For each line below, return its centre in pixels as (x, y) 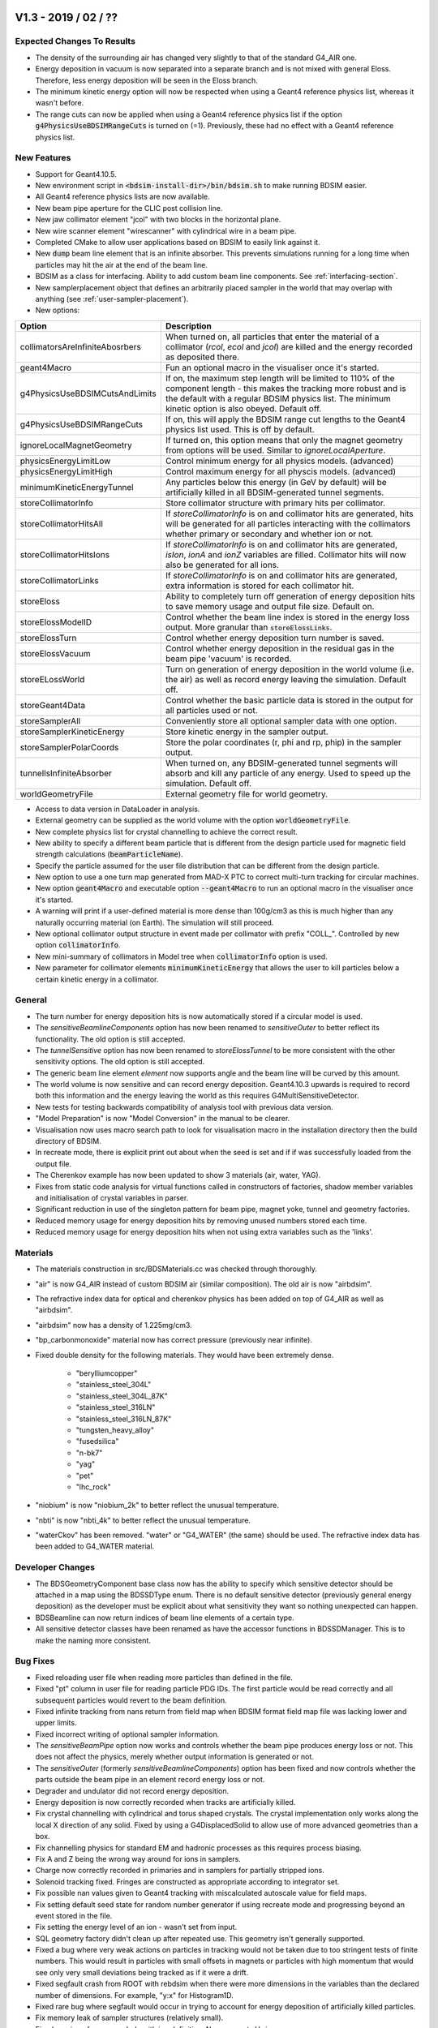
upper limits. (56, 1723)
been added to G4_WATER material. (95, 1546)
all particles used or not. (212, 710)
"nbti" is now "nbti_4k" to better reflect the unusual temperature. (143, 1520)
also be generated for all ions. (222, 565)
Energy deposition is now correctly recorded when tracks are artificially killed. (165, 1802)
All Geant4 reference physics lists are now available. (122, 197)
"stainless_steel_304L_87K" (122, 1396)
